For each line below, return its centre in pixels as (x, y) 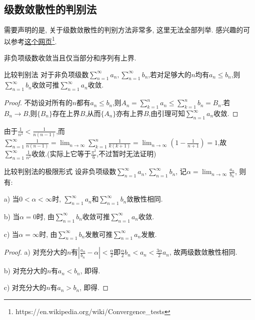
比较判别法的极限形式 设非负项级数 (60, 171)
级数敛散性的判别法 (50, 9)
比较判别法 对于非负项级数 (46, 74)
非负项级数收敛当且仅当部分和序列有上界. (70, 58)
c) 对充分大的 (25, 287)
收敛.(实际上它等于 (61, 154)
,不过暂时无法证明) (127, 154)
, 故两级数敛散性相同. (203, 252)
